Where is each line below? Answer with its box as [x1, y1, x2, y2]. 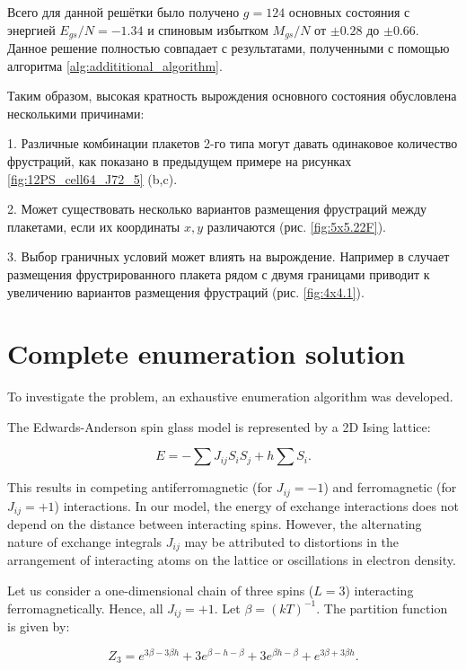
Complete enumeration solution [7, 335, 406, 372]
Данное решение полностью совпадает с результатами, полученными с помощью [7, 39, 450, 57]
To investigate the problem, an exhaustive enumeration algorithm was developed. [7, 387, 453, 406]
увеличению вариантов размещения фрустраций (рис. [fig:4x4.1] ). [7, 282, 365, 301]
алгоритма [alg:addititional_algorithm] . [7, 56, 223, 75]
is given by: [7, 617, 70, 636]
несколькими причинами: [7, 103, 145, 122]
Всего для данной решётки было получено [7, 3, 240, 21]
